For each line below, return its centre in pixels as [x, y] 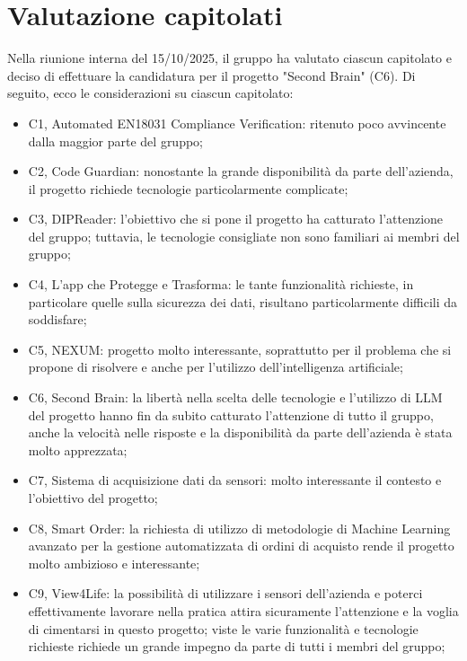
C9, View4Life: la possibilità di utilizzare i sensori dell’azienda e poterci [225, 593]
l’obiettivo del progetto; [93, 498]
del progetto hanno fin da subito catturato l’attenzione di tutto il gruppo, [231, 414]
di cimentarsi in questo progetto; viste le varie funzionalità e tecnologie [223, 628]
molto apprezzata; [78, 449]
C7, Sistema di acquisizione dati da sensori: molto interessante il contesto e [235, 480]
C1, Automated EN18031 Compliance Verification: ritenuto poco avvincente [237, 123]
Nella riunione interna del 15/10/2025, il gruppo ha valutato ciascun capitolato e [229, 58]
